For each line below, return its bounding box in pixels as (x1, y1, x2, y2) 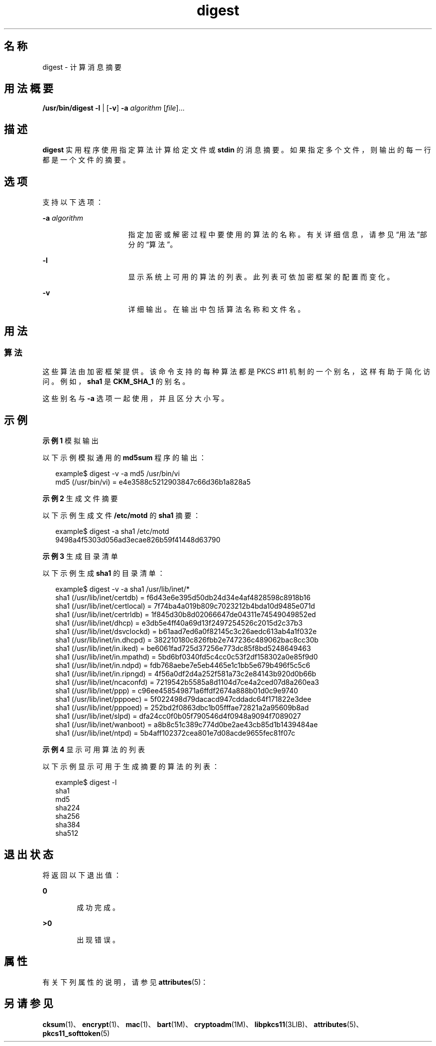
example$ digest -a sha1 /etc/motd (55, 527, 169, 536)
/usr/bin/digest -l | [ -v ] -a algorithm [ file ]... (42, 104, 185, 113)
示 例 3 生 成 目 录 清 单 (42, 552, 118, 561)
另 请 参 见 (4, 997, 53, 1010)
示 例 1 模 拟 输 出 (42, 436, 99, 445)
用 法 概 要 (4, 82, 53, 95)
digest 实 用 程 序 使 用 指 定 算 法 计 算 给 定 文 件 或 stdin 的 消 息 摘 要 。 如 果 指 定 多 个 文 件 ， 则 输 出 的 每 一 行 (42, 145, 431, 154)
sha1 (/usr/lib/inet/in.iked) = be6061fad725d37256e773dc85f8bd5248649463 (55, 644, 311, 653)
